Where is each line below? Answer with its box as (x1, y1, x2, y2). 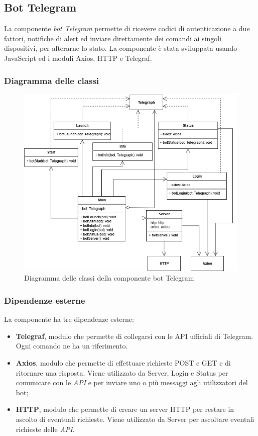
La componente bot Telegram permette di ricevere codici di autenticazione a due (4, 23, 250, 34)
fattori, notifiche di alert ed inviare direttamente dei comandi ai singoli (4, 33, 222, 43)
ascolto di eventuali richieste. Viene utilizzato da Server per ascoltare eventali (16, 414, 254, 424)
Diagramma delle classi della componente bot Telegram (24, 273, 194, 283)
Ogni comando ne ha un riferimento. (16, 340, 128, 351)
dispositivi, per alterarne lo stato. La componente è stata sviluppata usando (4, 43, 237, 53)
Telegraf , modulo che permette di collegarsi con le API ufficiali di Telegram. (16, 330, 253, 341)
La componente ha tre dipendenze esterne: (4, 314, 134, 324)
